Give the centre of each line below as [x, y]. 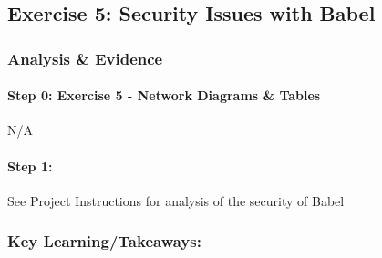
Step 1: [30, 165]
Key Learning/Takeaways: [104, 241]
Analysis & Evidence [85, 58]
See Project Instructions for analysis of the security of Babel [176, 200]
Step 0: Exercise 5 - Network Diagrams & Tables [164, 95]
